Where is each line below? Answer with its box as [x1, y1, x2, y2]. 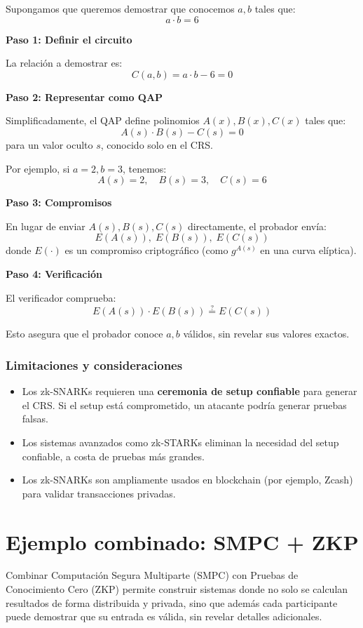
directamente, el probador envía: [187, 218, 327, 233]
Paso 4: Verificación [6, 266, 102, 281]
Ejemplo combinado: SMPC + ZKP [6, 527, 359, 556]
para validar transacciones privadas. [22, 486, 176, 500]
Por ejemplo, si [6, 161, 70, 175]
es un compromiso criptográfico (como [64, 243, 228, 258]
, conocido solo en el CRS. [100, 137, 213, 152]
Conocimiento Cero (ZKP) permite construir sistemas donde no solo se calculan [6, 582, 348, 596]
